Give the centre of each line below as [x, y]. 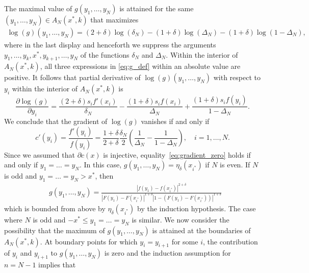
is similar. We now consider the [181, 219]
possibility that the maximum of [55, 230]
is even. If [235, 165]
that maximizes [114, 19]
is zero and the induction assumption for [168, 253]
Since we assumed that [40, 154]
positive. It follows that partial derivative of [72, 77]
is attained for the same [157, 8]
